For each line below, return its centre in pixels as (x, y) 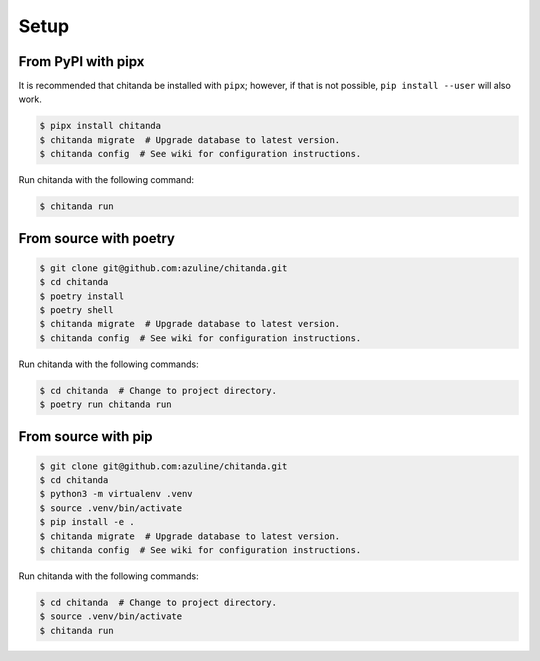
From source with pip (86, 436)
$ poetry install (82, 296)
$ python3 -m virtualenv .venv (116, 494)
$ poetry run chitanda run (105, 404)
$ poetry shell (76, 309)
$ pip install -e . (87, 522)
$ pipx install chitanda (100, 126)
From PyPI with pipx (81, 61)
